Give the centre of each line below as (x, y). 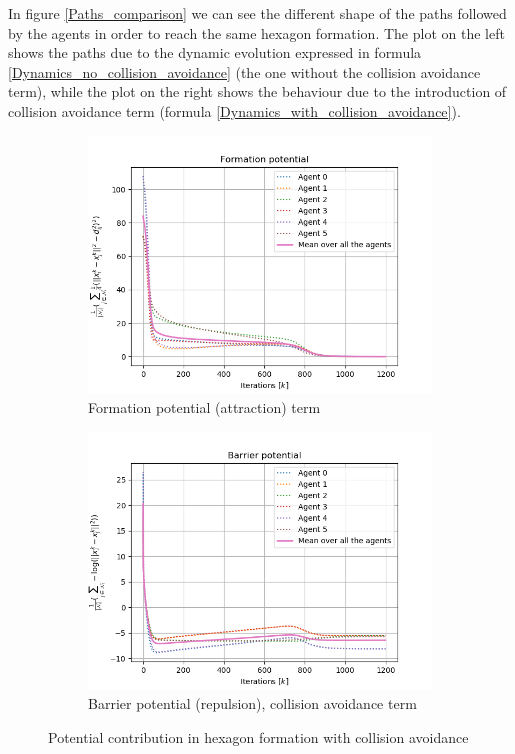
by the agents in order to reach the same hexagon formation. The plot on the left (256, 32)
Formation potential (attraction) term (204, 407)
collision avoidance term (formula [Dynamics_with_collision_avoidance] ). (234, 110)
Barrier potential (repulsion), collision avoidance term (252, 703)
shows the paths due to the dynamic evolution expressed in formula (215, 52)
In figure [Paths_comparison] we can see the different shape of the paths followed (257, 13)
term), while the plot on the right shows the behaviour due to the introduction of (257, 91)
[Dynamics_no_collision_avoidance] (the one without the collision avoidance (244, 71)
